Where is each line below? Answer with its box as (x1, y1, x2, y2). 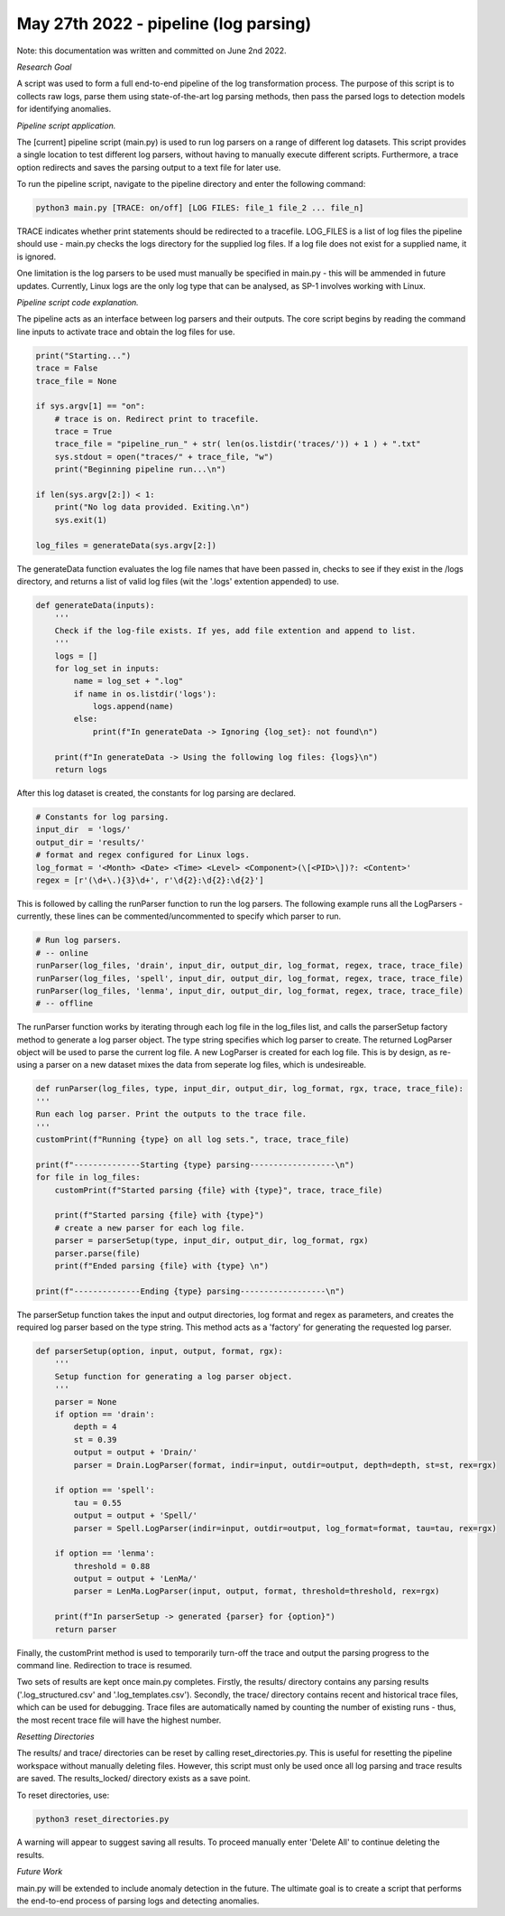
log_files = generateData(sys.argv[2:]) (35, 540, 216, 550)
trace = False (35, 363, 98, 374)
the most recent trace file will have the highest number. (16, 1715, 222, 1725)
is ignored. (16, 251, 57, 262)
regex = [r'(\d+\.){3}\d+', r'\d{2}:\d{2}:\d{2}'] (35, 874, 265, 885)
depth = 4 (73, 1422, 117, 1432)
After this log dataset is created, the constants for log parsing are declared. (16, 788, 297, 799)
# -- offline (35, 998, 94, 1009)
